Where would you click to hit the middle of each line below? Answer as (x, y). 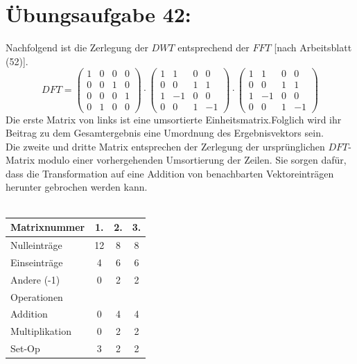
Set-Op (25, 348)
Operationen (37, 296)
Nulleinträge (36, 245)
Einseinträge (37, 262)
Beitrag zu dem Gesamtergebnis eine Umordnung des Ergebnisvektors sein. (165, 133)
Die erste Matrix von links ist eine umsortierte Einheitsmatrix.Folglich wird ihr (174, 119)
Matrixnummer (48, 227)
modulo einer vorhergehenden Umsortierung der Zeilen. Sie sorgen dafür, (192, 160)
